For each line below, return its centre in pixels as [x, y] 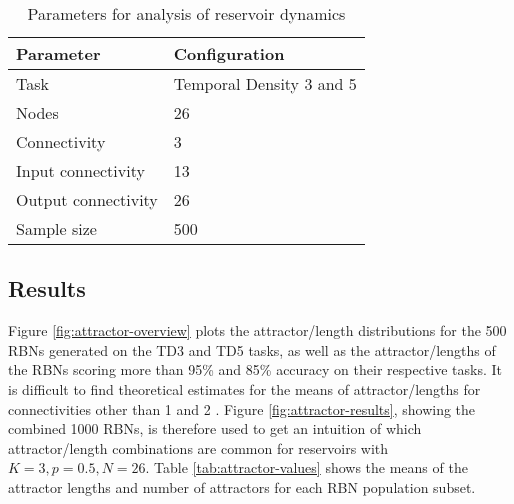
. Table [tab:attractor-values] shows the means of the [306, 467]
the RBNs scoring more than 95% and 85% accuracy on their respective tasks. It [255, 369]
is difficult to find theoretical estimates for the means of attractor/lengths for [244, 388]
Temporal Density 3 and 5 [265, 83]
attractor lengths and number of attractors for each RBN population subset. [242, 486]
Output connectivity [87, 199]
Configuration [229, 53]
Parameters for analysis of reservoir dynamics [186, 13]
